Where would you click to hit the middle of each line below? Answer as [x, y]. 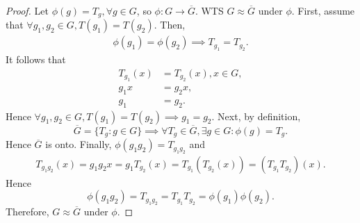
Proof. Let [27, 10]
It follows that [36, 59]
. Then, [170, 25]
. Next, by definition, [256, 116]
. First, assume [323, 10]
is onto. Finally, [79, 144]
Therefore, [27, 211]
